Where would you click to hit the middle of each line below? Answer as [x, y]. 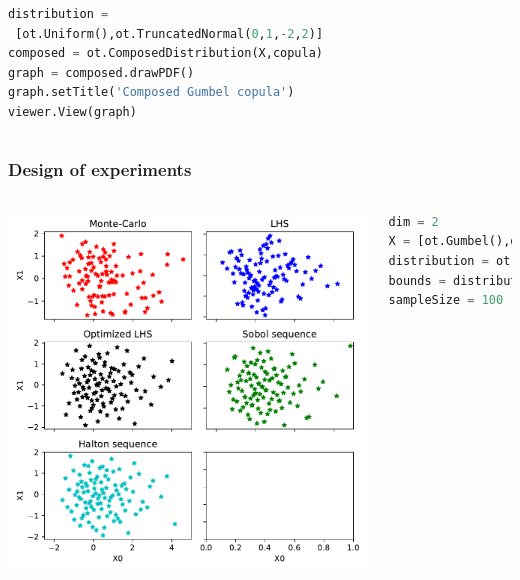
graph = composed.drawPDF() [101, 72]
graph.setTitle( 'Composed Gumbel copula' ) [151, 92]
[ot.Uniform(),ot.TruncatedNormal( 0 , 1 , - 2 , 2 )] [169, 33]
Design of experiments [100, 169]
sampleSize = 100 [446, 300]
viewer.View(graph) [72, 111]
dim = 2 [413, 221]
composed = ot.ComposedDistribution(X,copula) [166, 53]
